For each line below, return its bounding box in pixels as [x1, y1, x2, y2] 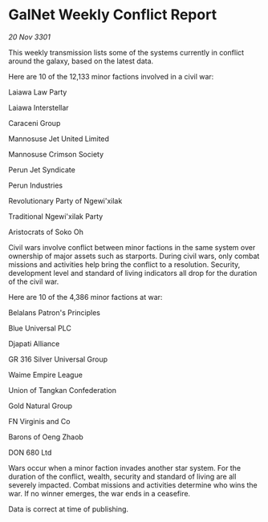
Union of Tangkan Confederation [8, 385, 117, 395]
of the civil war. [8, 277, 59, 286]
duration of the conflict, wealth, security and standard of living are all [8, 471, 237, 481]
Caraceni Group [8, 118, 61, 127]
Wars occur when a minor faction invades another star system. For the [8, 463, 242, 472]
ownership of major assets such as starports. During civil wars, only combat [8, 251, 260, 261]
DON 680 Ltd [8, 447, 52, 457]
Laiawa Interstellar [8, 103, 70, 112]
